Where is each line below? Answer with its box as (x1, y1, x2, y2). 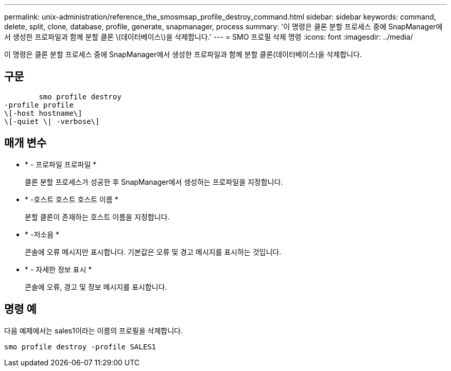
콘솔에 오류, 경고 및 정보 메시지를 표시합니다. (25, 282, 167, 291)
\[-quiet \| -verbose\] (4, 117, 100, 126)
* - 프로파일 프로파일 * (25, 160, 97, 169)
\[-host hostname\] (4, 109, 82, 117)
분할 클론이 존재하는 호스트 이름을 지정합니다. (25, 212, 170, 221)
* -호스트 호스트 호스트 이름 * (25, 195, 118, 204)
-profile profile (4, 100, 74, 109)
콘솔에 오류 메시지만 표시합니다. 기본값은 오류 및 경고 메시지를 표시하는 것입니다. (25, 247, 282, 256)
